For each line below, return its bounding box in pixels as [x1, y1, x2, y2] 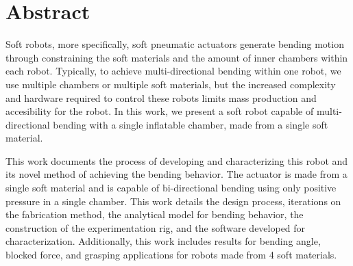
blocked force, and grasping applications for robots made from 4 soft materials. [5, 248, 337, 262]
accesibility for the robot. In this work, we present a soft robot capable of [5, 104, 314, 118]
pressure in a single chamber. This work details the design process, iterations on [5, 194, 341, 208]
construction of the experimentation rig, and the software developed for [5, 220, 306, 235]
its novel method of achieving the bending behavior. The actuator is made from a [5, 167, 348, 181]
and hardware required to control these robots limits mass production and [5, 90, 317, 105]
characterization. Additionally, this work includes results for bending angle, [5, 234, 321, 248]
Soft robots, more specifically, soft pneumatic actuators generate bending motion [5, 37, 344, 51]
